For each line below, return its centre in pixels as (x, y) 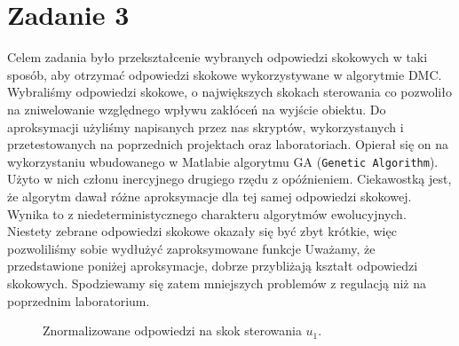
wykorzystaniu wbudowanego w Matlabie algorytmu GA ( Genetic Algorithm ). (223, 161)
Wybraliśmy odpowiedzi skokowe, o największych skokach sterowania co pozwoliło (229, 92)
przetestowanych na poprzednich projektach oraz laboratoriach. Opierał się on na (228, 144)
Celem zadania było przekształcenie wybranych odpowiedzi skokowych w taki (218, 57)
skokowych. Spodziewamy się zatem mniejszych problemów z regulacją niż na (217, 283)
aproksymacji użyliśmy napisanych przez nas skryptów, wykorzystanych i (206, 126)
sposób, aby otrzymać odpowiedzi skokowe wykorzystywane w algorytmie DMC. (225, 74)
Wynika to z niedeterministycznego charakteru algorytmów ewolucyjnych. (207, 213)
